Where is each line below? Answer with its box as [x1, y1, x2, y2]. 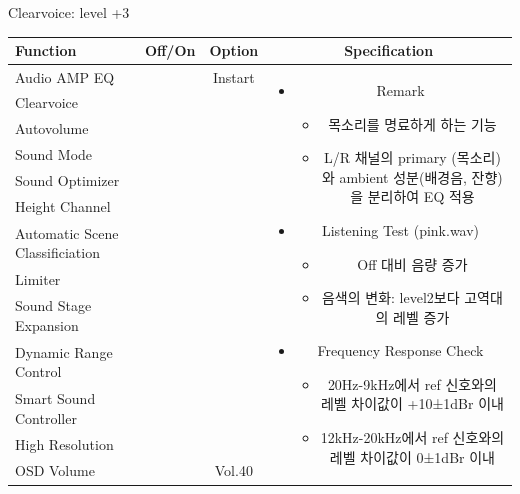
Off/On [144, 40, 196, 61]
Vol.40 [214, 460, 253, 480]
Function [15, 40, 77, 61]
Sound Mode [15, 144, 93, 165]
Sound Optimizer [15, 170, 120, 191]
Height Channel [15, 196, 111, 217]
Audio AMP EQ [15, 66, 115, 87]
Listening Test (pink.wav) [321, 219, 480, 240]
